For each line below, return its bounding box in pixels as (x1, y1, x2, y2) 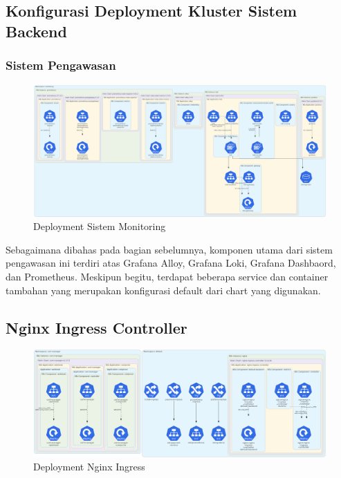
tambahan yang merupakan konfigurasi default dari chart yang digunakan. (6, 283, 321, 297)
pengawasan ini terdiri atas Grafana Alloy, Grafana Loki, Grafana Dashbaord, (6, 256, 336, 270)
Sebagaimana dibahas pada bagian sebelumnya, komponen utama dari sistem (6, 242, 333, 256)
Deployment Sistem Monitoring (33, 219, 166, 233)
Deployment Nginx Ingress (33, 459, 145, 474)
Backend (6, 20, 67, 41)
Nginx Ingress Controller (6, 316, 187, 338)
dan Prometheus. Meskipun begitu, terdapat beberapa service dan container (6, 269, 329, 284)
